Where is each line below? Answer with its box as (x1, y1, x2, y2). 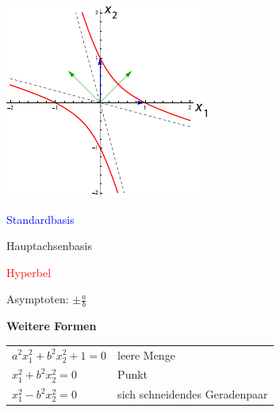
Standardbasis (6, 210, 75, 227)
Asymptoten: (6, 291, 69, 307)
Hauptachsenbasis (6, 237, 92, 254)
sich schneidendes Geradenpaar (117, 386, 268, 402)
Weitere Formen (6, 318, 97, 334)
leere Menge (117, 346, 175, 363)
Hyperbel (6, 264, 52, 280)
